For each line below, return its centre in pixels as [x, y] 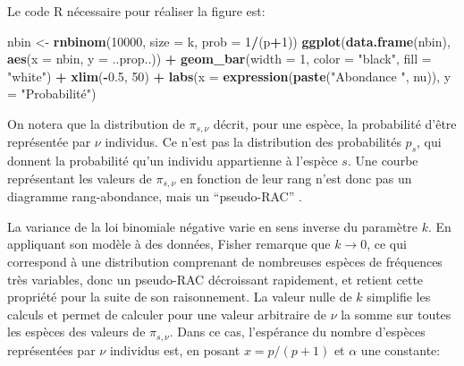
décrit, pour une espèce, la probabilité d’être [335, 123]
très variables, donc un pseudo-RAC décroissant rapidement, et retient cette [215, 279]
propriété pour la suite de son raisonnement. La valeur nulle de [180, 297]
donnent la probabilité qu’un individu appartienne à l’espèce [173, 161]
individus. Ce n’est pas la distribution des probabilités [253, 142]
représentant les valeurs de [80, 178]
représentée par [49, 142]
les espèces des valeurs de [76, 332]
